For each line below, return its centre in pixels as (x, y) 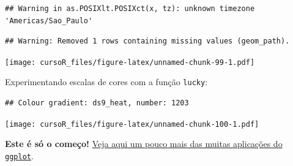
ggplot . (19, 155)
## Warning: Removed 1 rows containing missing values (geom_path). (147, 41)
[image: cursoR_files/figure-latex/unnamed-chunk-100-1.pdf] (132, 124)
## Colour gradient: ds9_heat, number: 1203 (97, 103)
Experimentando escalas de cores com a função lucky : (106, 82)
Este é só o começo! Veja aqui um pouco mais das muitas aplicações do (144, 144)
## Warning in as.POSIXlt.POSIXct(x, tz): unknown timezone (130, 9)
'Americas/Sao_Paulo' (49, 21)
